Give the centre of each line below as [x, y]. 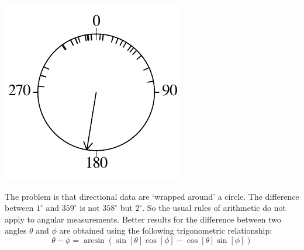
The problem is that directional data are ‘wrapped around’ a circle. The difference [152, 196]
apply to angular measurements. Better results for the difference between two [143, 219]
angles [16, 230]
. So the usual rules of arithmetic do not [214, 208]
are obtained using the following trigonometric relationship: [166, 230]
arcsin [94, 240]
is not [90, 208]
